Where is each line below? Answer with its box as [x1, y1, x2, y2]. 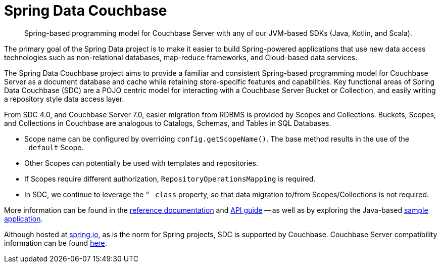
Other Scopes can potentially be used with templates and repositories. [24, 158, 258, 167]
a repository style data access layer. [4, 94, 124, 103]
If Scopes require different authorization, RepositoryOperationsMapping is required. [24, 174, 316, 183]
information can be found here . [4, 238, 107, 247]
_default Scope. [24, 143, 84, 152]
